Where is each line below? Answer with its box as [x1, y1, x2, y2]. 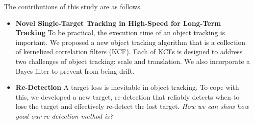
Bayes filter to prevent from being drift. [15, 65, 135, 76]
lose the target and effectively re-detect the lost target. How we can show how [15, 101, 249, 111]
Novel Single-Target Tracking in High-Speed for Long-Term [15, 18, 221, 28]
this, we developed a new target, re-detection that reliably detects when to [15, 91, 240, 102]
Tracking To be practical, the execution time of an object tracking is [15, 27, 225, 38]
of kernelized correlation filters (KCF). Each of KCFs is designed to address [15, 46, 243, 57]
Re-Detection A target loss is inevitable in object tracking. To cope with [15, 82, 239, 92]
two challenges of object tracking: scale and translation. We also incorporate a [15, 56, 250, 66]
